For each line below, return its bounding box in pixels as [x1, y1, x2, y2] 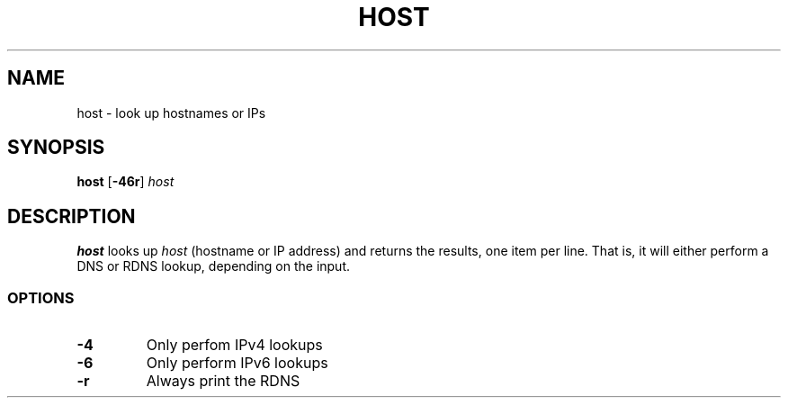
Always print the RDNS [146, 372, 300, 391]
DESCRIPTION [7, 204, 136, 228]
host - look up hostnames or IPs [76, 104, 266, 121]
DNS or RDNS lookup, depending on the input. [76, 258, 351, 274]
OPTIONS [7, 288, 75, 307]
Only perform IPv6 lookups [146, 354, 328, 373]
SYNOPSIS [7, 136, 105, 159]
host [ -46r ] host [76, 174, 175, 190]
